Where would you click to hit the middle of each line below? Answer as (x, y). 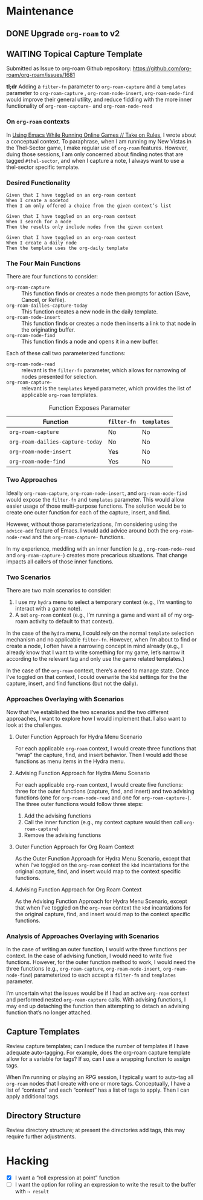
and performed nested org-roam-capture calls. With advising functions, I (96, 1000)
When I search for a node (39, 221)
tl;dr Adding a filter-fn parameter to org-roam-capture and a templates (96, 87)
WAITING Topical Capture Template (75, 54)
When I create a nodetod (37, 200)
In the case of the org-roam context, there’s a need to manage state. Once (98, 670)
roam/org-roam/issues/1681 (41, 75)
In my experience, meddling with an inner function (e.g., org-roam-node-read (101, 548)
